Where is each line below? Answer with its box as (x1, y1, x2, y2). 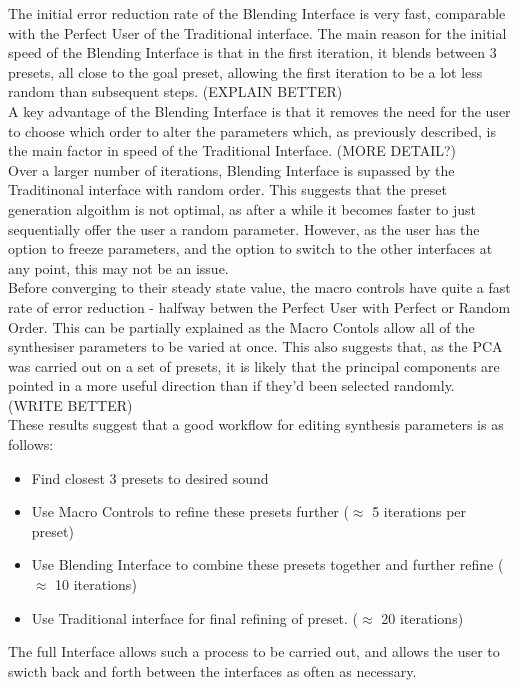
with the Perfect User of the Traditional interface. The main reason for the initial (8, 22, 507, 43)
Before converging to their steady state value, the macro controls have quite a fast (8, 277, 511, 298)
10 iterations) (55, 574, 137, 595)
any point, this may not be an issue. (8, 257, 229, 278)
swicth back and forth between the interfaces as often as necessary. (8, 660, 417, 681)
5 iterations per (372, 501, 467, 522)
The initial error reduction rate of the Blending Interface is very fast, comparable (8, 3, 506, 23)
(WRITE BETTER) (8, 394, 133, 415)
